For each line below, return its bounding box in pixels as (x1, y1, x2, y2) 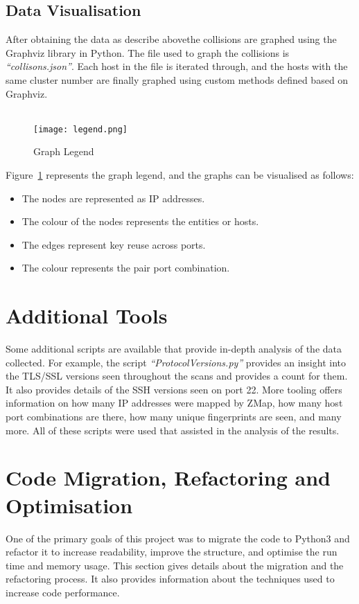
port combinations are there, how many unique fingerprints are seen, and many (6, 409, 342, 424)
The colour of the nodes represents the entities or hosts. (21, 214, 259, 229)
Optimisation (6, 490, 133, 519)
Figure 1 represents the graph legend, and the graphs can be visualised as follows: (6, 168, 354, 182)
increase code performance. (6, 585, 120, 599)
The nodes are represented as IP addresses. (21, 190, 205, 205)
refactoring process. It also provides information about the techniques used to (6, 571, 335, 586)
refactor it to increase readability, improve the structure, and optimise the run (6, 544, 338, 559)
